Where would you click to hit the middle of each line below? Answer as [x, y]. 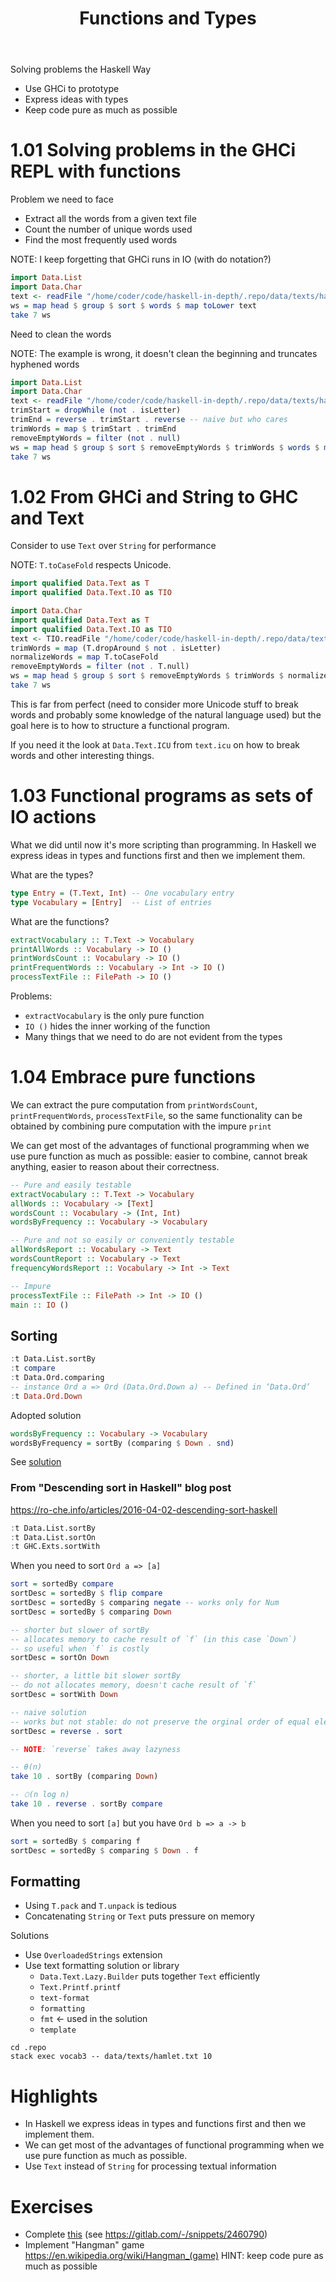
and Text [47, 518]
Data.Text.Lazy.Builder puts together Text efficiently [150, 1976]
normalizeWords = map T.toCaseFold [84, 657]
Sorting [34, 1335]
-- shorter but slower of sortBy [80, 1630]
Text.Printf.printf [80, 1988]
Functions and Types [168, 18]
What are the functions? [60, 921]
